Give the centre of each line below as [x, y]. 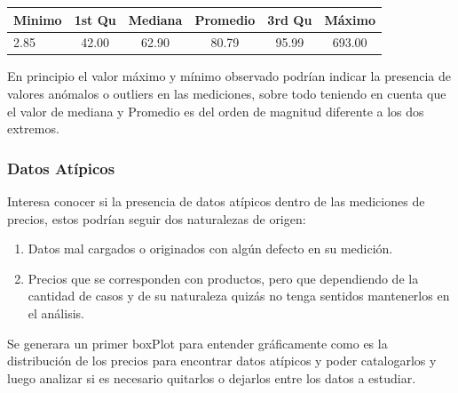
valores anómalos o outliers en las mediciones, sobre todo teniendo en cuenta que [227, 94]
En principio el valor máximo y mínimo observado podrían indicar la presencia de [229, 76]
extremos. [33, 128]
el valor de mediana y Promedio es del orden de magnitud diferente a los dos [216, 111]
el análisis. [56, 313]
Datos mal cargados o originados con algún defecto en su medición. [210, 249]
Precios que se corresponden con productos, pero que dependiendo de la [223, 278]
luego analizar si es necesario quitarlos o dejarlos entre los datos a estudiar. [212, 377]
